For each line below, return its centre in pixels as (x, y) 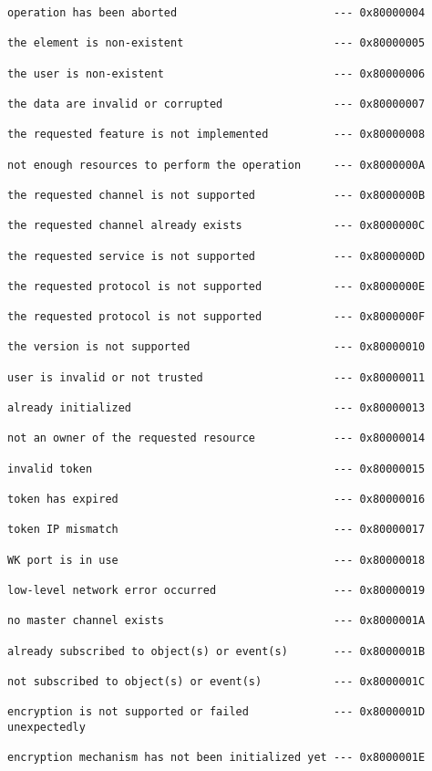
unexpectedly (46, 727)
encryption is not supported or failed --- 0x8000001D (216, 712)
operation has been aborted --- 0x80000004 (216, 13)
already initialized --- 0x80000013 (216, 408)
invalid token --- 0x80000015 (216, 469)
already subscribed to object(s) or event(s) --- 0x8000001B (216, 651)
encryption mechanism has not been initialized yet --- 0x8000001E (216, 758)
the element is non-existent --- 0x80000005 (216, 43)
